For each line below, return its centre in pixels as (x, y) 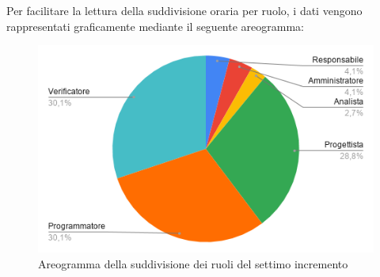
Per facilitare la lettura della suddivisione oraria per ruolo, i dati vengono (184, 10)
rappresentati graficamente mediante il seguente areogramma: (155, 26)
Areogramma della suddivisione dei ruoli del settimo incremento (193, 264)
